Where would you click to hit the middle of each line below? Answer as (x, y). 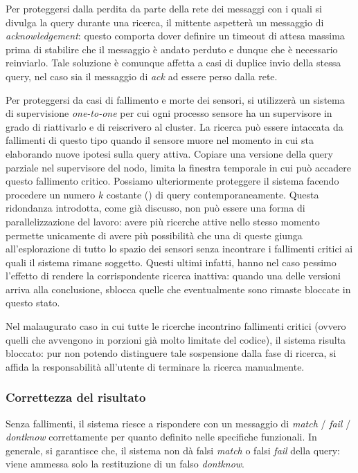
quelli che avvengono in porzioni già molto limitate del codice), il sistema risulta (176, 339)
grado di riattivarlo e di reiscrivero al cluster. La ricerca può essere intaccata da (174, 126)
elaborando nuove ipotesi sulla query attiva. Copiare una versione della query (169, 153)
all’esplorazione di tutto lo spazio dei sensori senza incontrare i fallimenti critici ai (179, 249)
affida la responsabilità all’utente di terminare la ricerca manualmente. (155, 366)
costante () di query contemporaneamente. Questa (213, 194)
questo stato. (33, 303)
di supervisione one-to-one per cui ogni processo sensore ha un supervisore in (169, 113)
